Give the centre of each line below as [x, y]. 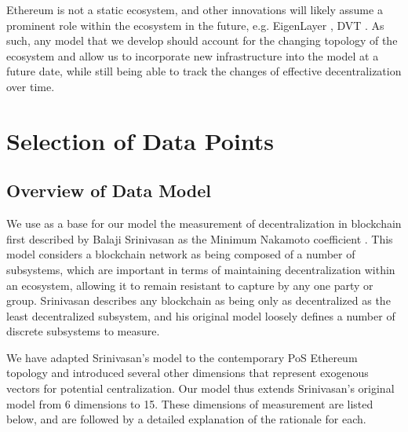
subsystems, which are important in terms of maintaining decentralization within [201, 269]
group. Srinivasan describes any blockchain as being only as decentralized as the [199, 300]
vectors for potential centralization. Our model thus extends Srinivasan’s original [200, 388]
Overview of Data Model [109, 190]
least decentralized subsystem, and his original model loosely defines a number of [201, 315]
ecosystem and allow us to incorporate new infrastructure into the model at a [193, 55]
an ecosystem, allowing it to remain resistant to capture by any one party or [190, 285]
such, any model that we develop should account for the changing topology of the [202, 40]
